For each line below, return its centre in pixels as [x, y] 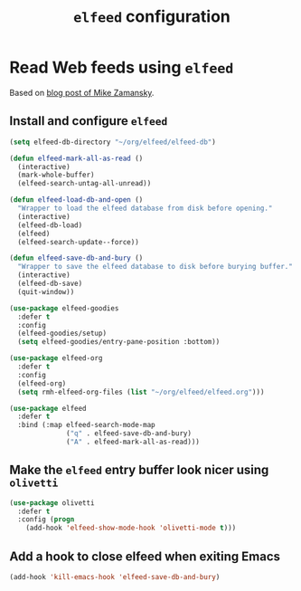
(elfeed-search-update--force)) [79, 242]
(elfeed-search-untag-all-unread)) [85, 184]
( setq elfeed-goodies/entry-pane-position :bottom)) [119, 342]
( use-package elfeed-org [56, 358]
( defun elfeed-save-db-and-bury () [76, 258]
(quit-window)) [46, 291]
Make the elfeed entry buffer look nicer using [139, 470]
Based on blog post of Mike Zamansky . [82, 92]
